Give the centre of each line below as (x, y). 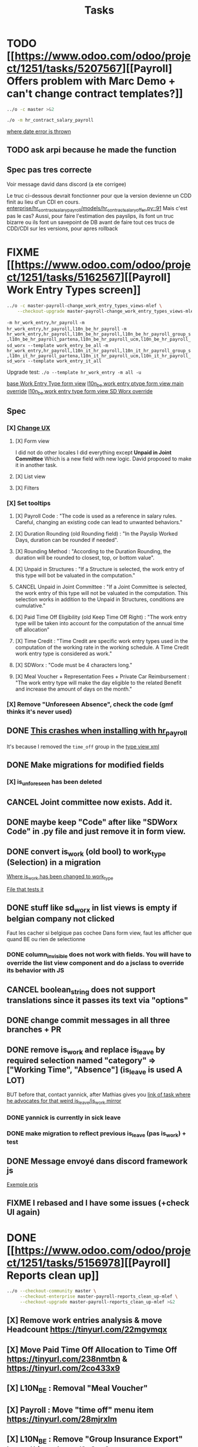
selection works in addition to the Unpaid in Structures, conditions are (100, 599)
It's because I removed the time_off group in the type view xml (83, 746)
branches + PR (34, 1030)
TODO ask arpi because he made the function (92, 150)
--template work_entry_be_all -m (68, 346)
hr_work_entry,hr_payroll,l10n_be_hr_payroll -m (67, 329)
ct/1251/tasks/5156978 (64, 1263)
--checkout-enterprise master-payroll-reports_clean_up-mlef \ (99, 1296)
